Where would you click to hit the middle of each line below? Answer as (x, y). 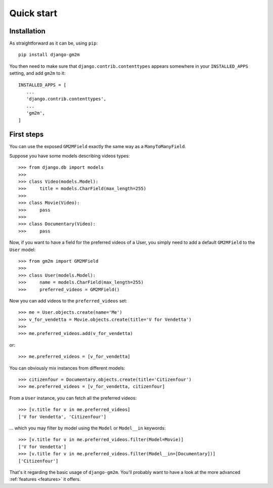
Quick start (33, 13)
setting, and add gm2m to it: (37, 73)
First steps (27, 135)
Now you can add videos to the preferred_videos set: (68, 301)
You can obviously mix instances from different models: (67, 368)
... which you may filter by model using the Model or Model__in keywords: (88, 428)
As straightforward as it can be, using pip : (54, 43)
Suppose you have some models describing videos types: (70, 156)
